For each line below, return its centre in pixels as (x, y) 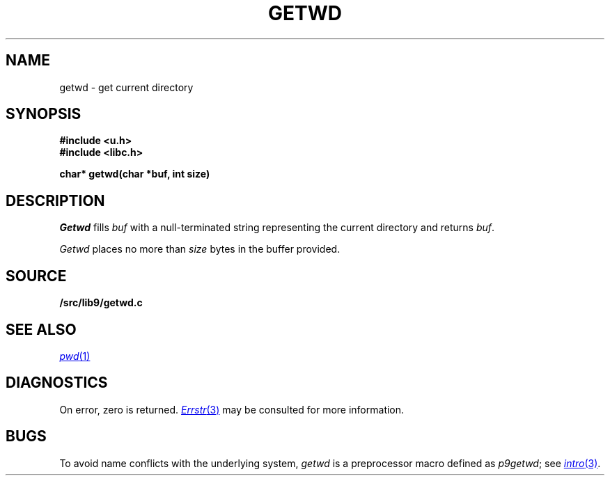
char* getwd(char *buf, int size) (135, 174)
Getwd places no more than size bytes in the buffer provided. (200, 249)
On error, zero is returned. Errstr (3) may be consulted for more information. (232, 409)
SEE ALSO (41, 329)
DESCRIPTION (55, 200)
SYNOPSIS (44, 114)
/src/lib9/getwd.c (101, 303)
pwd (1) (75, 356)
